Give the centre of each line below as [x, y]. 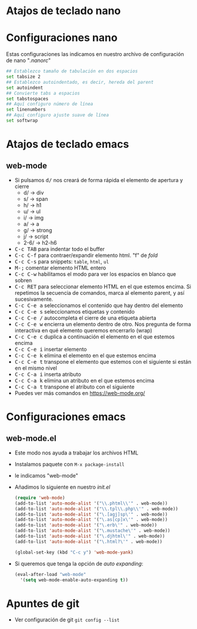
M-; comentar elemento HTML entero [60, 268]
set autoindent [25, 88]
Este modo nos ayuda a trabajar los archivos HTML [76, 453]
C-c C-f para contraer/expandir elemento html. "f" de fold [86, 255]
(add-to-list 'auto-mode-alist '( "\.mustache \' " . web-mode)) [92, 531]
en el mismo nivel [36, 368]
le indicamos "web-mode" [46, 475]
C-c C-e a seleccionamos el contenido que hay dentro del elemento [99, 305]
